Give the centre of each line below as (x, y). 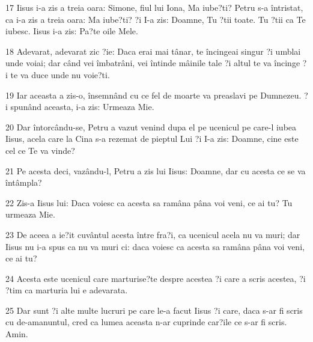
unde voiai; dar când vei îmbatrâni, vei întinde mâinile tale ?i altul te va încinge (153, 63)
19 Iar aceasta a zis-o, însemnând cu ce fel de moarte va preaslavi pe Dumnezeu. (153, 95)
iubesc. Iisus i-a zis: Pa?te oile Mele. (72, 31)
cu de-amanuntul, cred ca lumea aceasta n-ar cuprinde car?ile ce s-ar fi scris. (146, 322)
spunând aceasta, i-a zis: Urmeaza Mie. (82, 107)
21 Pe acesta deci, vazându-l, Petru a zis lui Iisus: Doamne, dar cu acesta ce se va (156, 170)
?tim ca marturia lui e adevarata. (67, 290)
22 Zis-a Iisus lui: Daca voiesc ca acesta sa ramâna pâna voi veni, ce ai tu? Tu (149, 202)
